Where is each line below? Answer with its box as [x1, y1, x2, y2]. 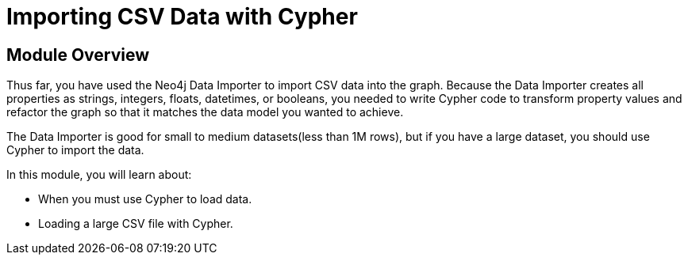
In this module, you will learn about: [6, 168, 192, 182]
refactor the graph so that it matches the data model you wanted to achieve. [6, 105, 404, 119]
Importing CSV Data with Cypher [6, 3, 358, 30]
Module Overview [6, 44, 150, 65]
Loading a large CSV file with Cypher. [38, 217, 233, 231]
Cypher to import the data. [6, 143, 144, 157]
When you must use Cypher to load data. [38, 192, 252, 206]
